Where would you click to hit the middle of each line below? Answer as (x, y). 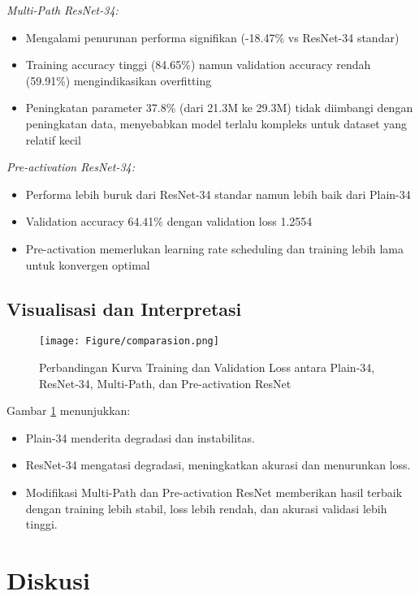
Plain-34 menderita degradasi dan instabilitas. (140, 437)
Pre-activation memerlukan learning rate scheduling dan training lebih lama (215, 248)
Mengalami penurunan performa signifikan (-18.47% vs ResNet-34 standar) (212, 37)
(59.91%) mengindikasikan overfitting (119, 80)
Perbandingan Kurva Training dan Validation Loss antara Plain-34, (207, 367)
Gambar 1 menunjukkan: (69, 410)
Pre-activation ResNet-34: (71, 167)
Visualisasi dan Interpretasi (124, 308)
